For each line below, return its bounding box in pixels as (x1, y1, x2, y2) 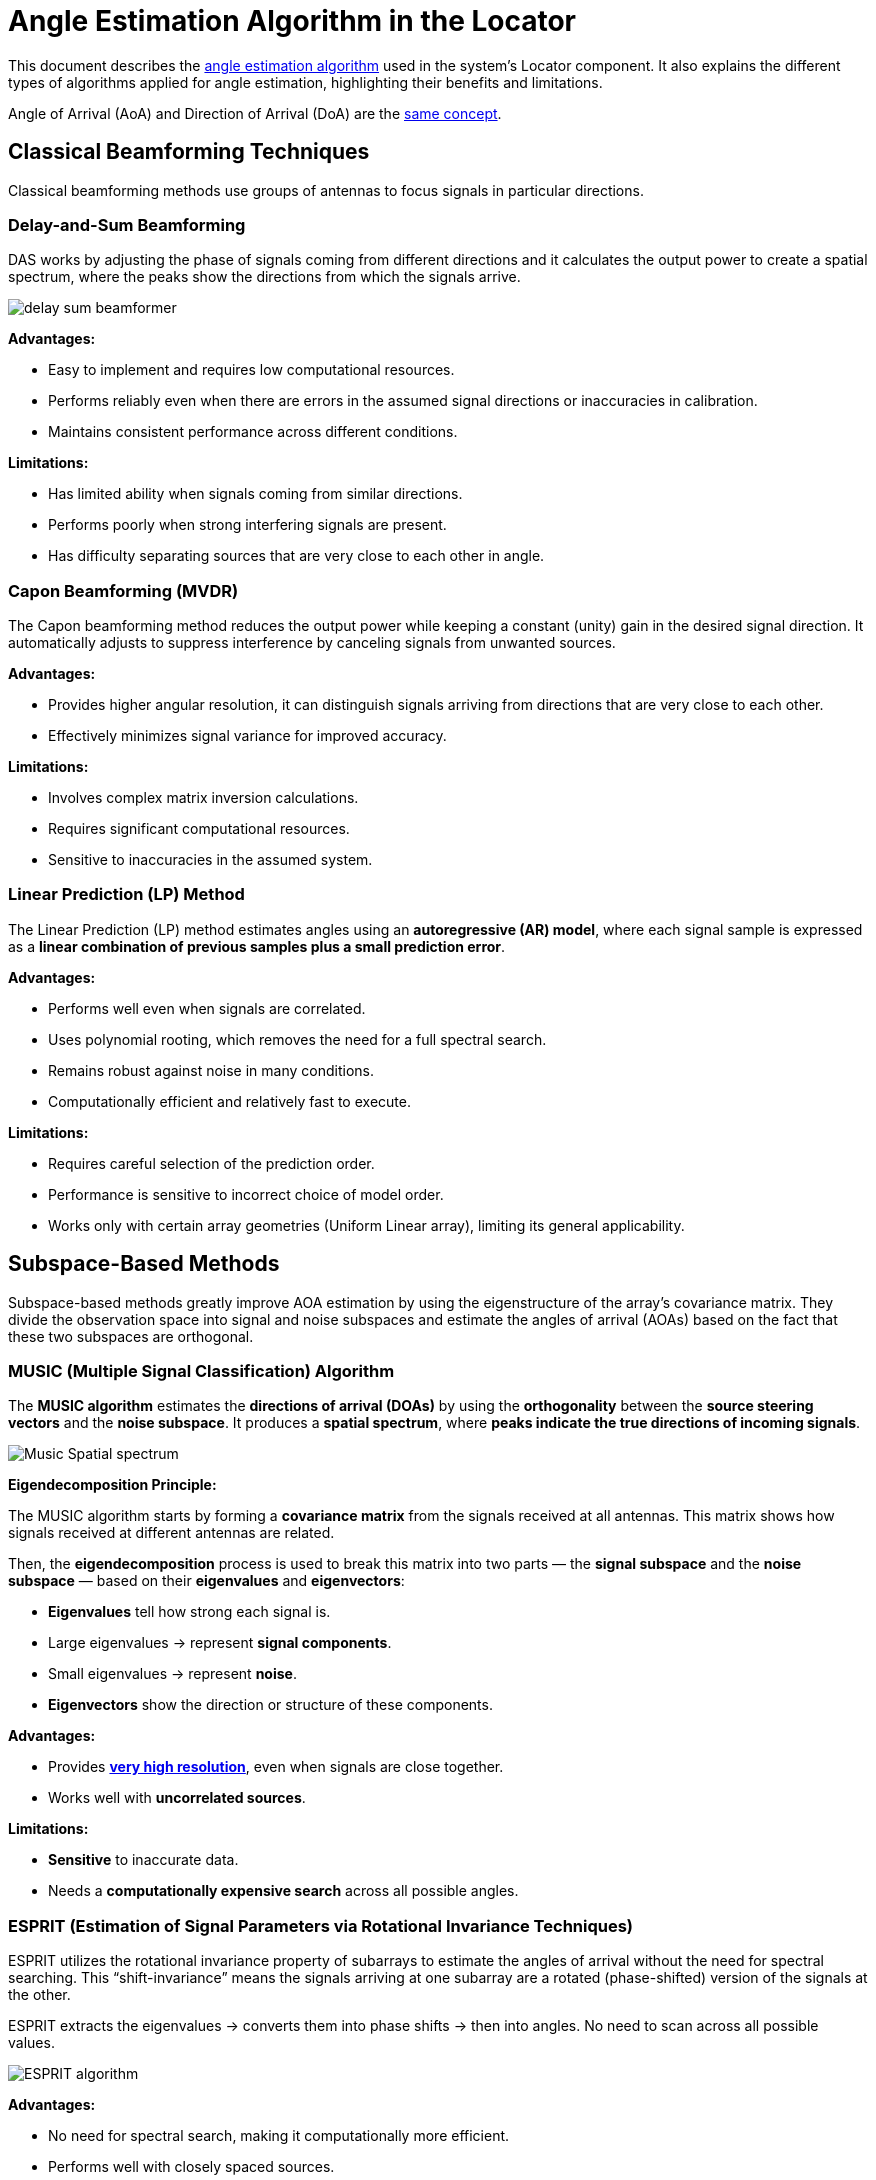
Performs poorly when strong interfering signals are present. (48, 516, 447, 534)
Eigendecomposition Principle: (8, 1476, 217, 1494)
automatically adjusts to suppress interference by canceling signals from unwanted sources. (8, 634, 616, 652)
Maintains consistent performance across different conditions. (48, 423, 458, 441)
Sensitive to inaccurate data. (48, 1851, 239, 1869)
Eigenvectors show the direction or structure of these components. (48, 1696, 493, 1714)
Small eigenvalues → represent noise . (48, 1665, 297, 1683)
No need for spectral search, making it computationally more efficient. (48, 2127, 510, 2145)
